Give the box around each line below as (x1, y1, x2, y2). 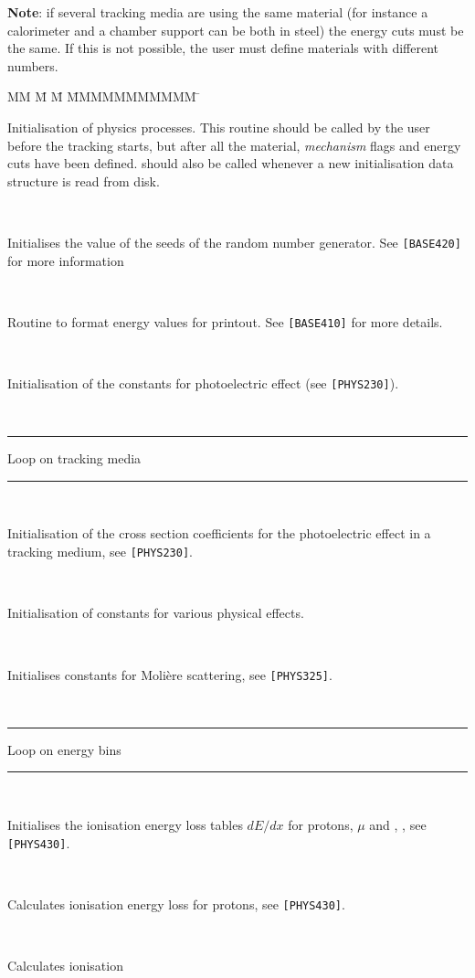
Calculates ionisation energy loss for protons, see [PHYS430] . (7, 894, 345, 913)
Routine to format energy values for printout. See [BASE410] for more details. (7, 312, 443, 331)
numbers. (7, 56, 58, 75)
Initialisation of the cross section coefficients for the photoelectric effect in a (7, 524, 431, 543)
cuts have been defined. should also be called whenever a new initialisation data (7, 154, 454, 173)
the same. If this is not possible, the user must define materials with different (7, 38, 439, 58)
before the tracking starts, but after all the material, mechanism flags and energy (7, 135, 461, 154)
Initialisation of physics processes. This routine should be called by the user (7, 117, 430, 136)
